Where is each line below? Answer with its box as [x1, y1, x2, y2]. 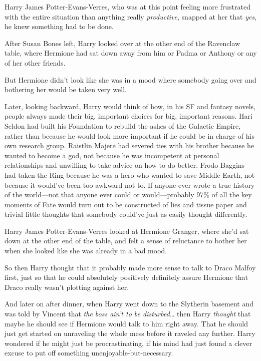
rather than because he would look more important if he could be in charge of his [5, 130, 254, 141]
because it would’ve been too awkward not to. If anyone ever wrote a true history [5, 179, 255, 190]
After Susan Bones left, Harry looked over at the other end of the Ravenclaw [5, 38, 240, 48]
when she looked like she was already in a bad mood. [5, 245, 167, 256]
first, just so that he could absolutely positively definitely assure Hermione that [5, 272, 248, 282]
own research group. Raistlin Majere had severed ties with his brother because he [5, 140, 254, 151]
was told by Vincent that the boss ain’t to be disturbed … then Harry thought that [5, 308, 251, 319]
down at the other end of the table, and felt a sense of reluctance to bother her [5, 235, 247, 246]
